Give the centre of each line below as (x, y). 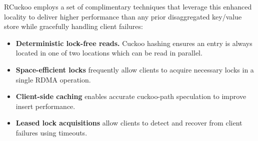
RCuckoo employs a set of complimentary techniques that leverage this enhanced (128, 6)
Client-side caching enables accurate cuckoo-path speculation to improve (131, 96)
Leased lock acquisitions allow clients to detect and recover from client (129, 123)
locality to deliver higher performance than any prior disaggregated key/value (123, 16)
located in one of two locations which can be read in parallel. (109, 53)
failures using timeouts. (51, 132)
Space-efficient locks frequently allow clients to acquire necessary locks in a (135, 69)
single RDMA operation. (53, 79)
